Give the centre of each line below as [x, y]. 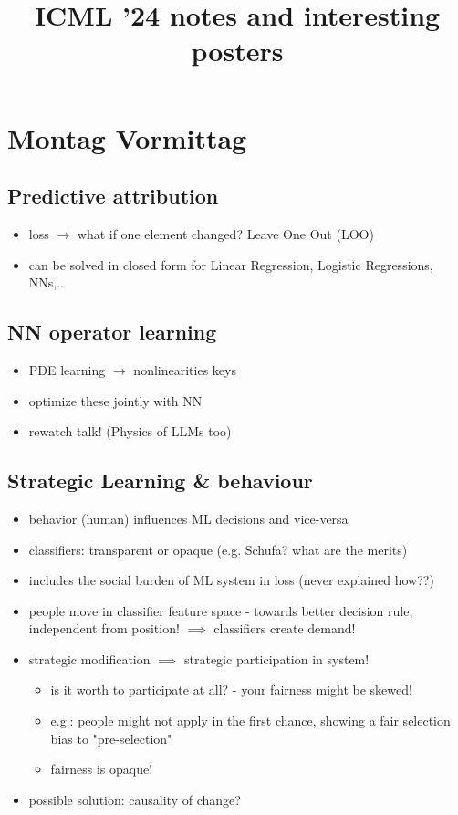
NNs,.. [46, 282]
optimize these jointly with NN [115, 400]
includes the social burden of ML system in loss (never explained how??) [231, 580]
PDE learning [67, 369]
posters [237, 51]
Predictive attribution [113, 196]
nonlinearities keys [185, 369]
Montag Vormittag [127, 137]
